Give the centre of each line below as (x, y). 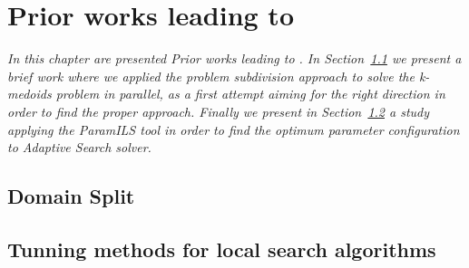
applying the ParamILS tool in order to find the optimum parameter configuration (234, 129)
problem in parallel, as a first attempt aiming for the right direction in (250, 94)
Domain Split (71, 196)
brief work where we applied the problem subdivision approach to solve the (211, 76)
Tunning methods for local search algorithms (222, 249)
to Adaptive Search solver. (79, 147)
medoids (29, 94)
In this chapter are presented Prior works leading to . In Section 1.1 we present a (234, 58)
